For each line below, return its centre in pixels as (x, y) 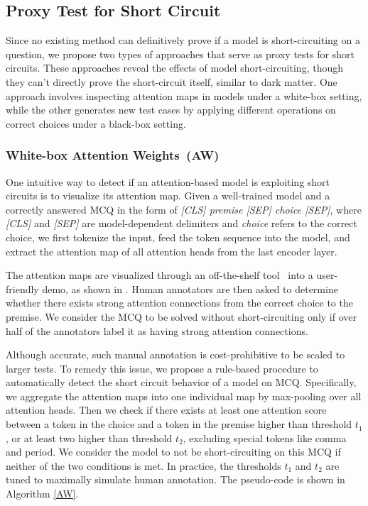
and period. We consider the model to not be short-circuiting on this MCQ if (173, 452)
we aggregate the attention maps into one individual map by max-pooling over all (184, 396)
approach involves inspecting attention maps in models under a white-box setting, (184, 95)
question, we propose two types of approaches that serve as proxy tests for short (180, 54)
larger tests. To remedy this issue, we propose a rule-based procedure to (162, 368)
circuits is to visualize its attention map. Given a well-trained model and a (168, 196)
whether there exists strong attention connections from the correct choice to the (179, 303)
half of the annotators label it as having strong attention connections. (157, 330)
